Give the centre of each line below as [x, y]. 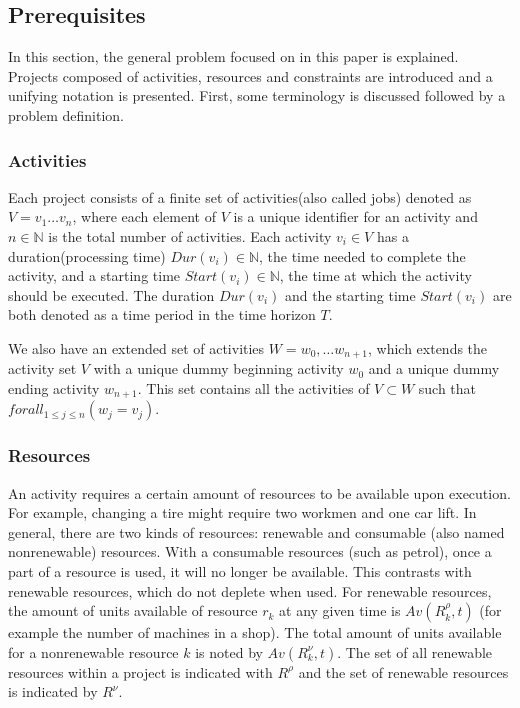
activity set [42, 368]
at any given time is [340, 610]
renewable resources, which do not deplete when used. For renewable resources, [250, 590]
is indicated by [53, 691]
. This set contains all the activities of [253, 388]
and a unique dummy [434, 368]
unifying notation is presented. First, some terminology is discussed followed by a [257, 95]
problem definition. [66, 114]
